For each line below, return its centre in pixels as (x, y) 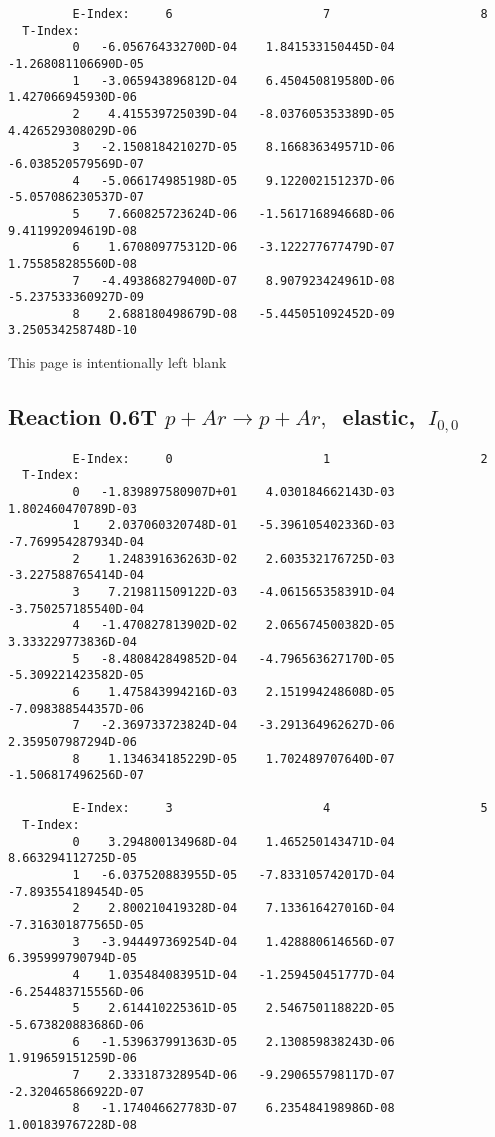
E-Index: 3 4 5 (280, 808)
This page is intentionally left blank (117, 362)
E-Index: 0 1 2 (280, 458)
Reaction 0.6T (82, 416)
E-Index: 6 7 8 (280, 14)
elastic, (379, 416)
